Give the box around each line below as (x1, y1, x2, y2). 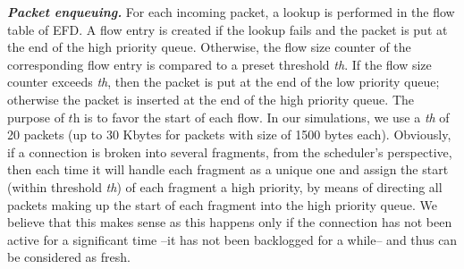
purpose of (7, 107, 64, 126)
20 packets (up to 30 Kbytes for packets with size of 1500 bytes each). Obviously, (7, 125, 451, 144)
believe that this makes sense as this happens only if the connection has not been (7, 213, 452, 231)
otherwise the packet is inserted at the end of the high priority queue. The (7, 89, 414, 108)
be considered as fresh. (7, 248, 131, 266)
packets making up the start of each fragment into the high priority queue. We (7, 195, 437, 214)
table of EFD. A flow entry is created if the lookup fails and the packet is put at (7, 20, 448, 38)
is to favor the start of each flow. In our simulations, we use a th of (84, 107, 450, 126)
